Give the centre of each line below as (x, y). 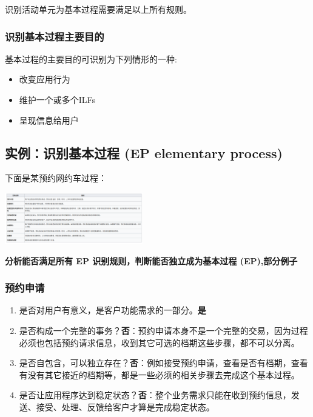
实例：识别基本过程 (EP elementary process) (144, 152)
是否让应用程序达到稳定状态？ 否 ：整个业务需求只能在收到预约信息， (155, 395)
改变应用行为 (45, 79)
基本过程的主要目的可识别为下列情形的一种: (91, 58)
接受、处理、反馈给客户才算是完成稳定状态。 (125, 406)
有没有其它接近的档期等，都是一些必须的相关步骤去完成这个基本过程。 (159, 374)
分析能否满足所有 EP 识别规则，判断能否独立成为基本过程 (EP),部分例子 (151, 260)
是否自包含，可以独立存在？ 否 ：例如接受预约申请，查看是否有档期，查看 (163, 363)
